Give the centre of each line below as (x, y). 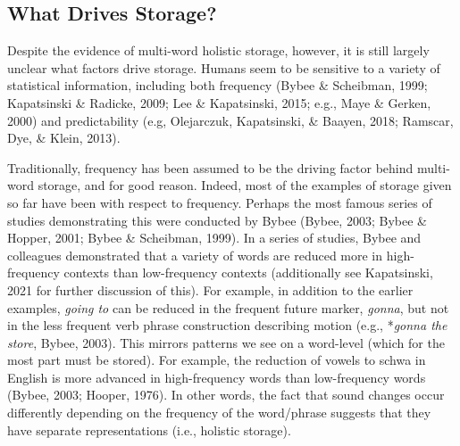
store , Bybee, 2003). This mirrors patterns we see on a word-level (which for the (226, 342)
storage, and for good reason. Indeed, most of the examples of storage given (245, 185)
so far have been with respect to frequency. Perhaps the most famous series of (220, 202)
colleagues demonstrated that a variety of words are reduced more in (195, 255)
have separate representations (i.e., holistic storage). (149, 429)
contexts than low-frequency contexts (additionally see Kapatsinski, (248, 273)
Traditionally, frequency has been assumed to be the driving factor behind (210, 167)
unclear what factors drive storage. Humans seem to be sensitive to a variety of (224, 67)
